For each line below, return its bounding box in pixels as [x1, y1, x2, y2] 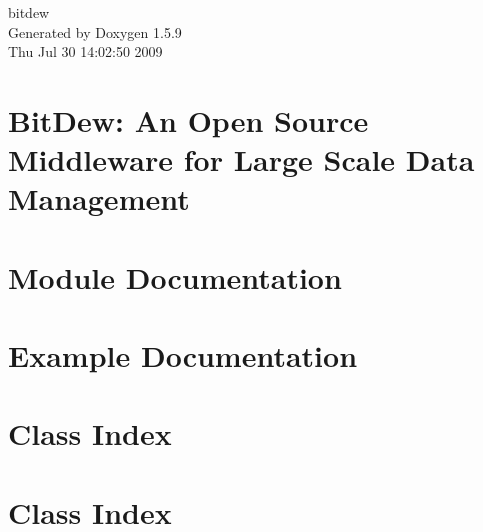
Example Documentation [8, 335, 358, 376]
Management [8, 178, 190, 219]
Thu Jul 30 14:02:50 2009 [8, 41, 163, 62]
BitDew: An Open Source [8, 99, 369, 140]
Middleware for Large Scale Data [8, 139, 475, 180]
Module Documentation [8, 256, 342, 297]
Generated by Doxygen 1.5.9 [8, 21, 182, 42]
